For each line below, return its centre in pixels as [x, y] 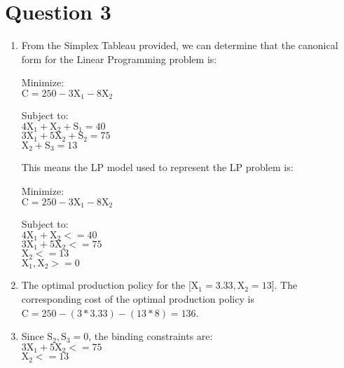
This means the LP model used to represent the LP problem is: [157, 167]
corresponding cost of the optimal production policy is [138, 298]
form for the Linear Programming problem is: [119, 59]
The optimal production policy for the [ [106, 285]
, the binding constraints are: [151, 336]
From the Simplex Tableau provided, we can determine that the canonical [180, 45]
